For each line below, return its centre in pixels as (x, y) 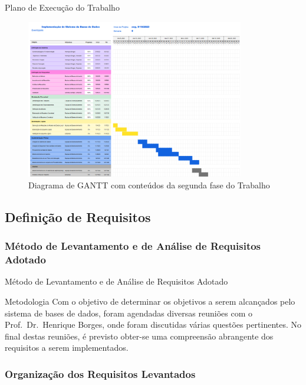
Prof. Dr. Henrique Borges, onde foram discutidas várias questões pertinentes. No (153, 324)
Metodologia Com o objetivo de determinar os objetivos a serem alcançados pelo (150, 301)
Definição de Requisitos (78, 216)
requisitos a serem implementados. (67, 348)
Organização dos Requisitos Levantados (100, 373)
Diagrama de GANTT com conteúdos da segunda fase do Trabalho (149, 185)
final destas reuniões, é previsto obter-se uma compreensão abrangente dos (139, 336)
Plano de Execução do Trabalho (62, 7)
